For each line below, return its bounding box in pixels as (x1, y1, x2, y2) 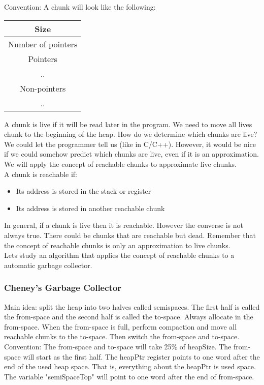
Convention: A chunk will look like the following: (4, 2, 156, 12)
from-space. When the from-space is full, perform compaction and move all (4, 321, 237, 332)
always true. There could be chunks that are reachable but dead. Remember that (4, 229, 256, 240)
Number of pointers (8, 38, 78, 50)
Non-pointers (19, 82, 66, 94)
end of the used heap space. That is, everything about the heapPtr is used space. (4, 361, 256, 372)
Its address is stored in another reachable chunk (16, 202, 165, 213)
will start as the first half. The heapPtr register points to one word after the (23, 351, 260, 362)
